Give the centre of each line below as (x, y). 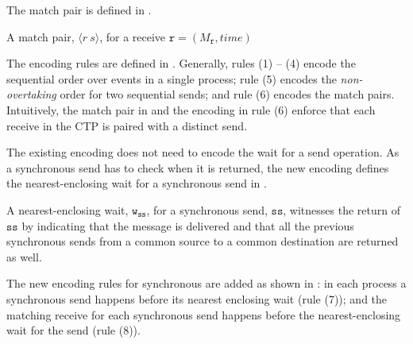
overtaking (31, 94)
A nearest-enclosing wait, (68, 209)
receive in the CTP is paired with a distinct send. (127, 125)
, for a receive (133, 36)
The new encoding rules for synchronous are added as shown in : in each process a (206, 283)
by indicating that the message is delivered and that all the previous (188, 225)
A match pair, (41, 36)
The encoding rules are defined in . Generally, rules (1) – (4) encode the (181, 63)
